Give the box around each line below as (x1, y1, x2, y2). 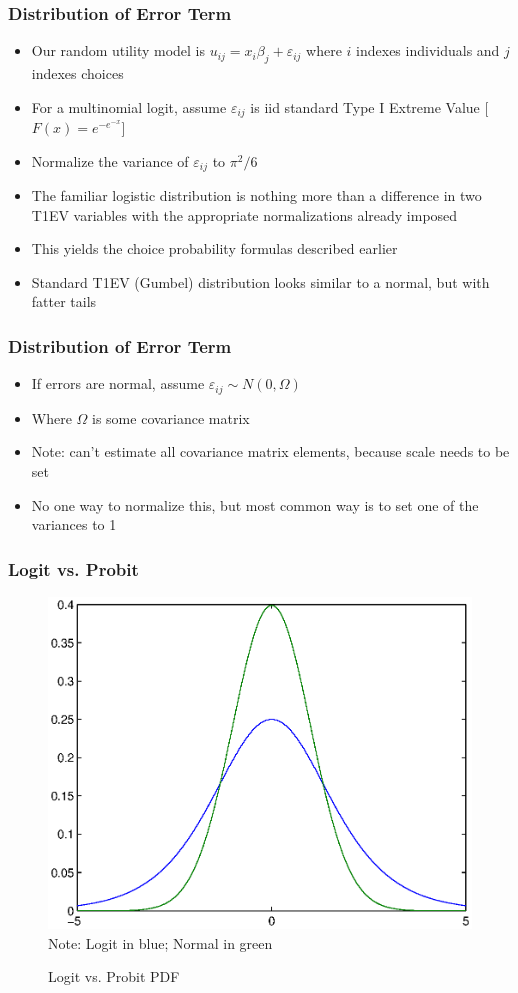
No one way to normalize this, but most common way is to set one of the (31, 494, 479, 515)
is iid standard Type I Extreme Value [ (250, 96, 489, 117)
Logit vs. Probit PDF (48, 966, 180, 987)
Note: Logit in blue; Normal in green (48, 932, 273, 953)
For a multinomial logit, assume (31, 96, 227, 117)
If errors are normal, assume (31, 373, 205, 394)
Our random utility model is (31, 40, 206, 61)
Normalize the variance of (31, 150, 189, 171)
